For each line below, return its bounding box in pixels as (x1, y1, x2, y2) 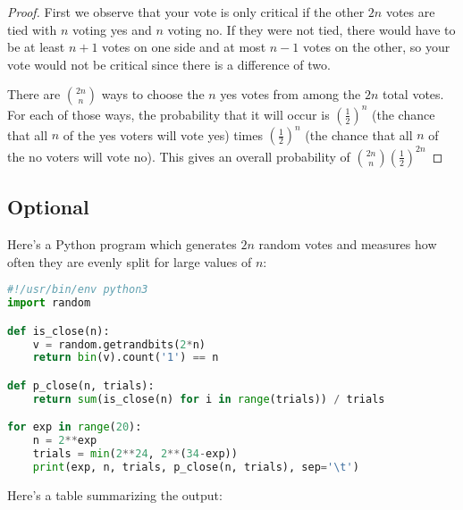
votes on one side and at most (102, 38, 266, 56)
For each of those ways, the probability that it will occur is (7, 105, 330, 123)
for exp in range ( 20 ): (7, 421, 142, 434)
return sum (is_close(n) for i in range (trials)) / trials (32, 392, 385, 405)
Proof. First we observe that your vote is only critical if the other (7, 3, 365, 21)
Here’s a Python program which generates (7, 235, 237, 254)
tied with (7, 20, 57, 38)
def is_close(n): (7, 324, 110, 338)
